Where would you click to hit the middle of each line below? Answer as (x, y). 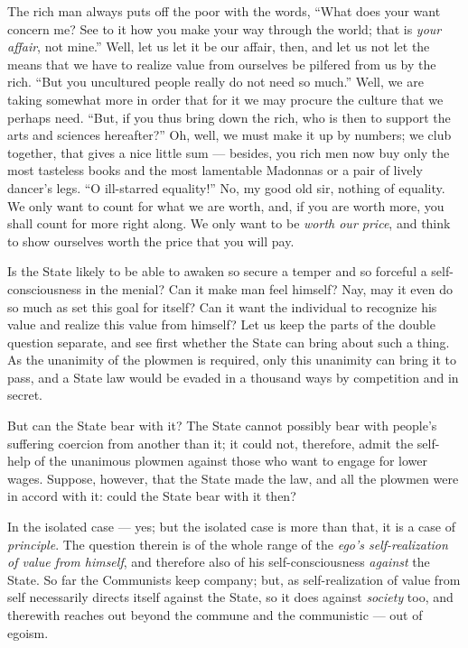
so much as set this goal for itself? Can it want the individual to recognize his (222, 306)
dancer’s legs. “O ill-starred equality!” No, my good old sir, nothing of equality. (226, 187)
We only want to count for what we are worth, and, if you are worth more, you (226, 205)
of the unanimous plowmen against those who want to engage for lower (231, 461)
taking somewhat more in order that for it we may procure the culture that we (225, 99)
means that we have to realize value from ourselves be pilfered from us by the (222, 64)
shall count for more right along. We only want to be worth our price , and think (229, 223)
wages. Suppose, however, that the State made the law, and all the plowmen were (233, 478)
